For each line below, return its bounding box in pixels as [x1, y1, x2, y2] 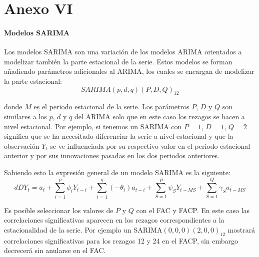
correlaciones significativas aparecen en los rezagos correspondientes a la [4, 215, 224, 225]
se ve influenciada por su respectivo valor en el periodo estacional [50, 140, 250, 151]
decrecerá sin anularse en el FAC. [4, 245, 106, 256]
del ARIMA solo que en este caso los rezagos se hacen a [74, 111, 245, 121]
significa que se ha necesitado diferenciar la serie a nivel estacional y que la [4, 131, 233, 141]
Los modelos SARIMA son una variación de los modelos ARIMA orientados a [4, 46, 242, 57]
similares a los [4, 111, 47, 121]
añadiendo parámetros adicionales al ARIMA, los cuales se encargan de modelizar [4, 66, 254, 76]
